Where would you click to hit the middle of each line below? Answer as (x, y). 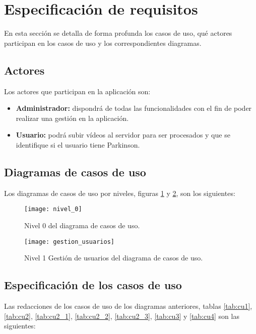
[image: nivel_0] (53, 209)
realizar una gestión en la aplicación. (72, 118)
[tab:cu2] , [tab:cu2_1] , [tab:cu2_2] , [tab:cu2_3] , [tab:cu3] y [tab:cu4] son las (122, 316)
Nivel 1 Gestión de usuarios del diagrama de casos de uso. (114, 258)
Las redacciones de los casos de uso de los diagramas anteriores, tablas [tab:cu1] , (128, 306)
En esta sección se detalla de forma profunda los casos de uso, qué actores (118, 33)
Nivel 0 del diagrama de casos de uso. (82, 225)
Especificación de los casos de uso (93, 285)
